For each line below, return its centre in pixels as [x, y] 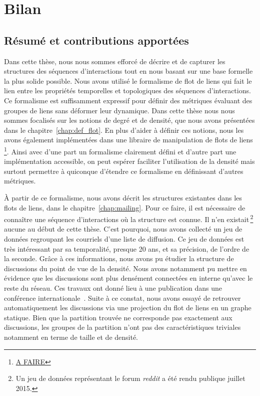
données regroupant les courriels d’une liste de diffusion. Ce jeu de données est [124, 238]
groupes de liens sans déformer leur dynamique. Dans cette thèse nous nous [119, 110]
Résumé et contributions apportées [96, 40]
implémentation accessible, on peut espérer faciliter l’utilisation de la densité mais [129, 161]
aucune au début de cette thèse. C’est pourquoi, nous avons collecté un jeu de [123, 229]
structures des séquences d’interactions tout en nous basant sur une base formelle [128, 71]
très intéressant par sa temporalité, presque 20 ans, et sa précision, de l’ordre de [127, 248]
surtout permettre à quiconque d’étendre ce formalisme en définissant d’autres [124, 171]
